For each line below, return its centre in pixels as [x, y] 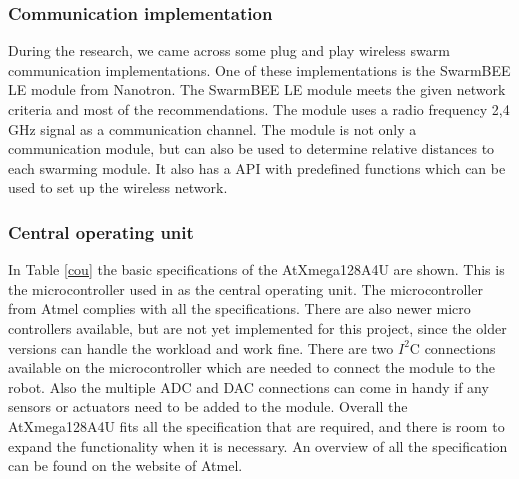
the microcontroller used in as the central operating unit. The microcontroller [245, 288]
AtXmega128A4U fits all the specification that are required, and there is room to [256, 425]
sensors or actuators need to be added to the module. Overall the [208, 406]
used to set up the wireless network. [118, 187]
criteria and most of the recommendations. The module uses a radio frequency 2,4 [259, 109]
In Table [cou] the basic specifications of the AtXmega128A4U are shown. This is [256, 269]
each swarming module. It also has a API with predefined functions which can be [257, 167]
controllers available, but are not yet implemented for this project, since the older [257, 327]
